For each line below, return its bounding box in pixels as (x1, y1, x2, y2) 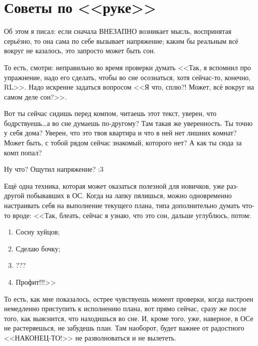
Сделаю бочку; (15, 243, 61, 253)
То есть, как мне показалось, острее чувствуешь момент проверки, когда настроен (4, 293, 254, 304)
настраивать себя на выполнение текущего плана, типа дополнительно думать (4, 200, 240, 211)
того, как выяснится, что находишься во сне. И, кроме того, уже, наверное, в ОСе (4, 313, 254, 323)
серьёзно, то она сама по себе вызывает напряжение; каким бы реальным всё (4, 35, 239, 46)
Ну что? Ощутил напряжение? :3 (4, 164, 104, 174)
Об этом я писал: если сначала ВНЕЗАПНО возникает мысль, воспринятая (4, 26, 232, 36)
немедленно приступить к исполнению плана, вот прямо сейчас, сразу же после (4, 303, 247, 314)
